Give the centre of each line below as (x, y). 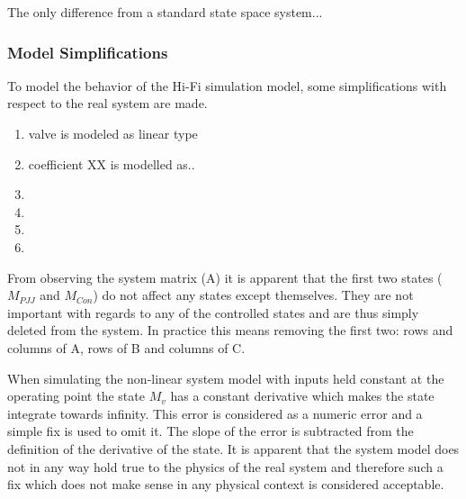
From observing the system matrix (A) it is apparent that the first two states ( (225, 277)
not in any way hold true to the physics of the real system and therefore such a (225, 466)
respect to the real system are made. (108, 103)
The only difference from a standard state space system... (165, 12)
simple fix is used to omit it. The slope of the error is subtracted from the (211, 431)
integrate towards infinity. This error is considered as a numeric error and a (215, 413)
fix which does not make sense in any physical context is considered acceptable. (226, 484)
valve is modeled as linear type (113, 133)
